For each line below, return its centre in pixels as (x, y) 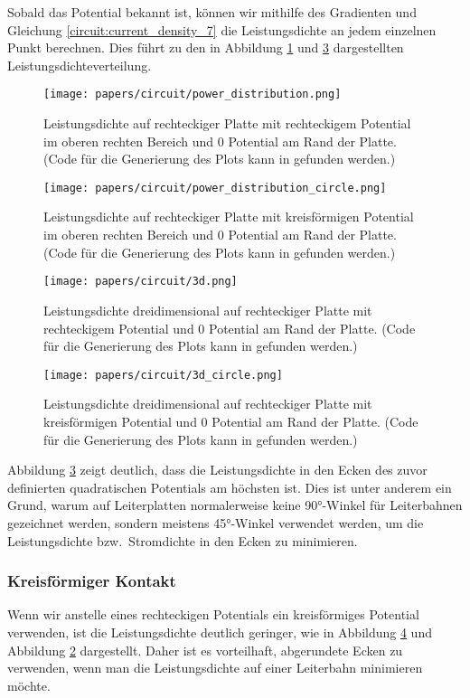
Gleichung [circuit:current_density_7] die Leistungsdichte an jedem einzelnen (222, 29)
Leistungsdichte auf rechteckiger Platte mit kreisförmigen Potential (229, 217)
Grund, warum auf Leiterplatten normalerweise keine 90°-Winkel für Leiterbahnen (235, 505)
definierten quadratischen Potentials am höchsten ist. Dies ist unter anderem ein (230, 487)
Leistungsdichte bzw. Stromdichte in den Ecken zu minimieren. (183, 540)
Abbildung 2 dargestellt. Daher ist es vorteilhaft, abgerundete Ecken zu (205, 650)
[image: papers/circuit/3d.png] (141, 282)
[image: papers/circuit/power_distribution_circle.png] (215, 188)
